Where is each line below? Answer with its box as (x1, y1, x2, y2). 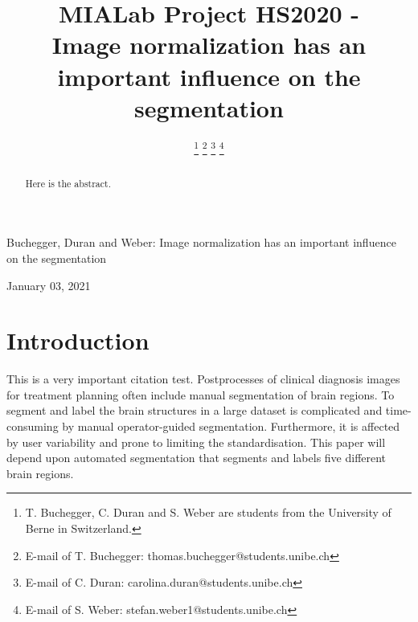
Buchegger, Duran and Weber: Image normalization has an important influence (6, 234, 396, 251)
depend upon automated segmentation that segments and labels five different (6, 449, 387, 466)
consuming (6, 418, 59, 435)
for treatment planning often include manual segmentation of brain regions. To (6, 386, 395, 403)
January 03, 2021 (6, 276, 91, 293)
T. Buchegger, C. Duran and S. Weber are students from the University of (25, 504, 391, 521)
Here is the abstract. (25, 176, 112, 190)
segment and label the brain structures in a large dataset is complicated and (6, 402, 383, 419)
